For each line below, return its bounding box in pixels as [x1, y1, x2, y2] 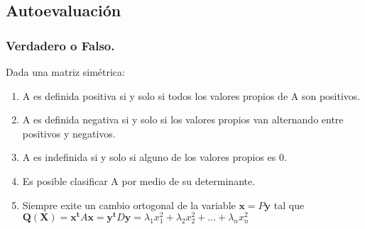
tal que [273, 197, 305, 212]
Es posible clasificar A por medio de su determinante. [22, 173, 256, 188]
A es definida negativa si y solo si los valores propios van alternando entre [22, 112, 344, 127]
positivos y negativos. [22, 125, 116, 140]
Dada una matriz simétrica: [6, 65, 125, 79]
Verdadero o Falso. [6, 36, 115, 54]
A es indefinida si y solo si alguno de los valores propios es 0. [22, 150, 287, 164]
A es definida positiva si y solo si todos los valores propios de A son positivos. [22, 88, 361, 103]
